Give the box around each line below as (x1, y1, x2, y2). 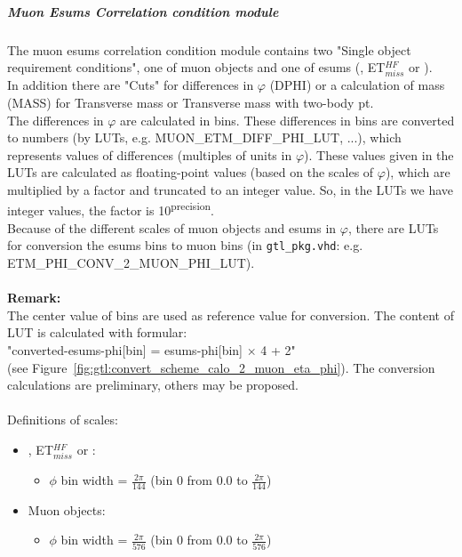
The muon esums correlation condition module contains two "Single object (7, 40, 411, 59)
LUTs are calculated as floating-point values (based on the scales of (7, 163, 374, 182)
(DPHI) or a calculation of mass (269, 76, 445, 94)
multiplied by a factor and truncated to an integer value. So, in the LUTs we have (7, 180, 454, 198)
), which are (385, 163, 450, 182)
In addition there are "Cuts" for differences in (7, 76, 254, 94)
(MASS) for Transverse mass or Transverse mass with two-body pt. (7, 93, 374, 111)
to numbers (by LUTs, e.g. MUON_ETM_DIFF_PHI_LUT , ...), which (7, 128, 402, 147)
